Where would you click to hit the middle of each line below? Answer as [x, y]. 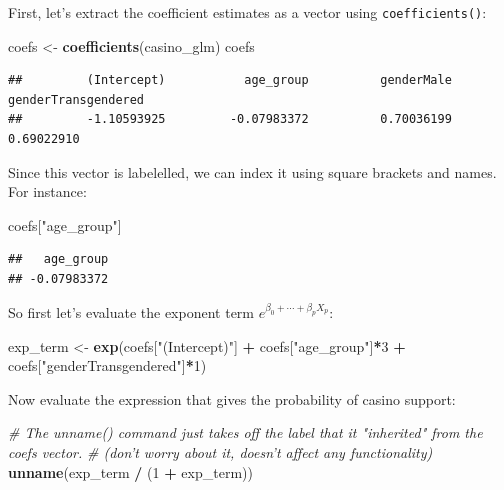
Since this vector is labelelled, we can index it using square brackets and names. [252, 171]
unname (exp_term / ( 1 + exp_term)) [130, 471]
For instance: [47, 191]
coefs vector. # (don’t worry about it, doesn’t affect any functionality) [220, 452]
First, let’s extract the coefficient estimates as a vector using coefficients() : [247, 12]
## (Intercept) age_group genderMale [230, 80]
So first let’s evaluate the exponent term [131, 312]
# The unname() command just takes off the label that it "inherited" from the [245, 432]
